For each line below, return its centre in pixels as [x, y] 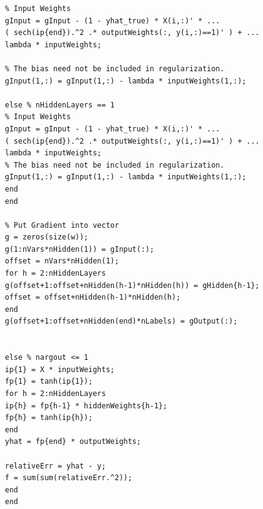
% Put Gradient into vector [62, 225]
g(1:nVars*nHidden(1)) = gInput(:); [80, 249]
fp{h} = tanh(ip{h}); [49, 418]
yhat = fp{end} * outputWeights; [73, 442]
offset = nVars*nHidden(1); [62, 261]
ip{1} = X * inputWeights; [60, 369]
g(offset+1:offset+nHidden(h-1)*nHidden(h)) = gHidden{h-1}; [132, 285]
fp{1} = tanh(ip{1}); [49, 382]
